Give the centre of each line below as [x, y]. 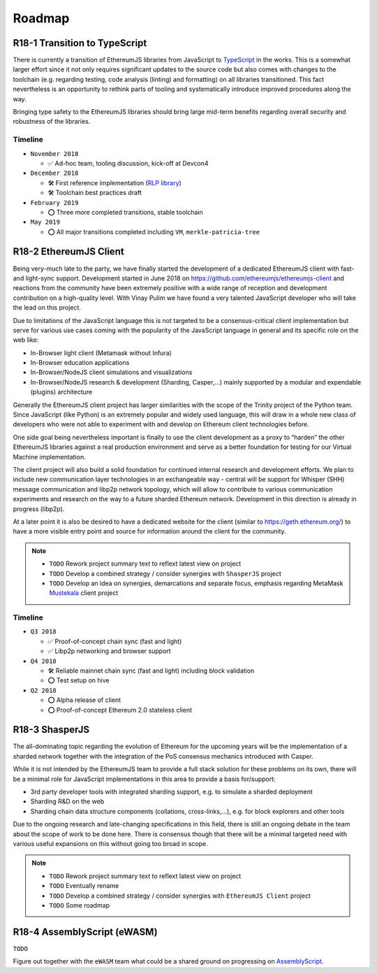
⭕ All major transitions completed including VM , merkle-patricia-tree [154, 231]
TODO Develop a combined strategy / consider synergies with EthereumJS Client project [180, 896]
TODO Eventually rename [84, 886]
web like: [26, 340]
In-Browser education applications [80, 363]
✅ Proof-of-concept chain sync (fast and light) [115, 641]
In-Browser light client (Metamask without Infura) [101, 352]
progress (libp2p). [39, 509]
